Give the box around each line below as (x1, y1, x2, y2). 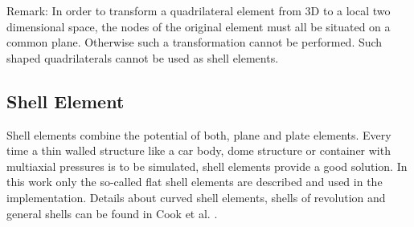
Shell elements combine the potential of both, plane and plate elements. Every (6, 126, 391, 143)
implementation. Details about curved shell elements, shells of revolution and (6, 188, 386, 205)
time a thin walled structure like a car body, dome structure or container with (6, 142, 391, 159)
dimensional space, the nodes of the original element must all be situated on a (6, 18, 391, 34)
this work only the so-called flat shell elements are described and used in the (6, 173, 383, 190)
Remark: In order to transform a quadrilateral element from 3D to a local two (6, 2, 391, 18)
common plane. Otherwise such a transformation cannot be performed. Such (6, 34, 383, 51)
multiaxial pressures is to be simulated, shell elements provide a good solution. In (6, 157, 408, 174)
